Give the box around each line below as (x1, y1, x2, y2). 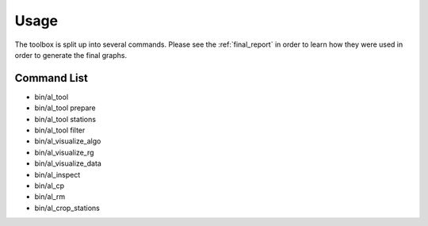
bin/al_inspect (34, 170, 81, 179)
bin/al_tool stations (34, 114, 97, 124)
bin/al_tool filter (34, 125, 86, 135)
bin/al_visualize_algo (34, 136, 101, 146)
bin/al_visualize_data (34, 159, 102, 168)
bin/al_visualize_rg (34, 147, 94, 157)
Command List (14, 71, 89, 85)
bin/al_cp (34, 181, 65, 190)
